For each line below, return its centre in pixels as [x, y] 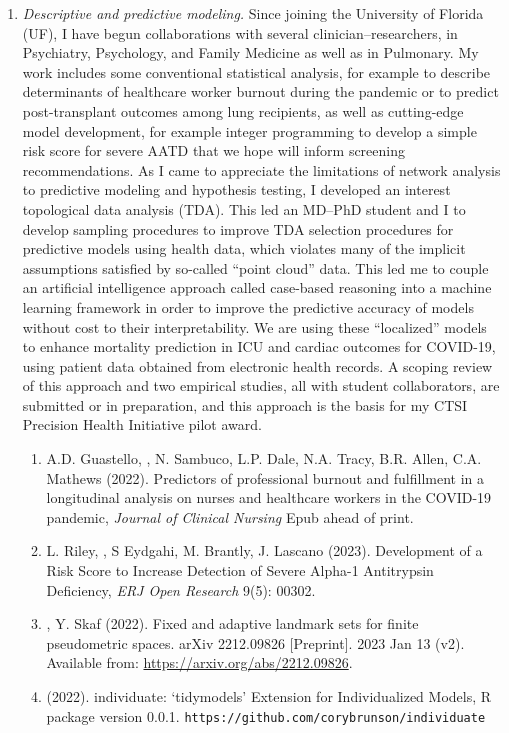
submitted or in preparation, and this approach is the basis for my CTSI [245, 404]
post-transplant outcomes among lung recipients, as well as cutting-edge [243, 110]
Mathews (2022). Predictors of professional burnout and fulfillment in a [265, 477]
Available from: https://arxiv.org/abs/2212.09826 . [199, 662]
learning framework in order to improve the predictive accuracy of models [248, 306]
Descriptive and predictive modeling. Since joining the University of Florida [253, 13]
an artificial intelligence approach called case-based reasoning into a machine [257, 287]
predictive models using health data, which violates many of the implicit [244, 248]
